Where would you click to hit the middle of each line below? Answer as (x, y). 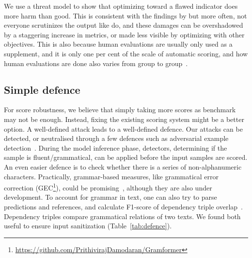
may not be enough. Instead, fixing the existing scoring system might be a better (124, 119)
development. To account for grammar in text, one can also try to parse (110, 197)
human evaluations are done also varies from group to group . (96, 63)
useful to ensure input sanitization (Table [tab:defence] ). (88, 226)
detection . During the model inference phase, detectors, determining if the (116, 147)
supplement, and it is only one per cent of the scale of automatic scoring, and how (126, 53)
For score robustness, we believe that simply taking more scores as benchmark (120, 110)
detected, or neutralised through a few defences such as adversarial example (116, 138)
